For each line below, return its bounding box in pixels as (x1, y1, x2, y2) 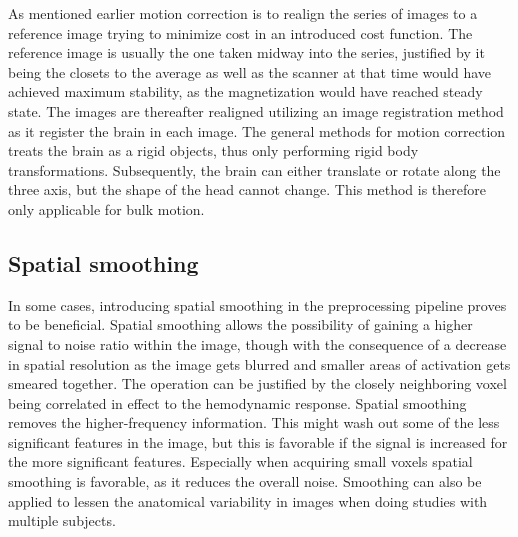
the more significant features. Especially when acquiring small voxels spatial (8, 451, 473, 472)
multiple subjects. (8, 510, 116, 531)
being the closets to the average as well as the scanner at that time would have (8, 61, 491, 82)
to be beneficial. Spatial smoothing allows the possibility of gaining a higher (8, 314, 473, 335)
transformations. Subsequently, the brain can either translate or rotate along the (8, 159, 501, 180)
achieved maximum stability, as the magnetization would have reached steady (8, 81, 483, 102)
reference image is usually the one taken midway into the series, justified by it (8, 42, 485, 63)
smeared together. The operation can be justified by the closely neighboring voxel (8, 373, 507, 394)
